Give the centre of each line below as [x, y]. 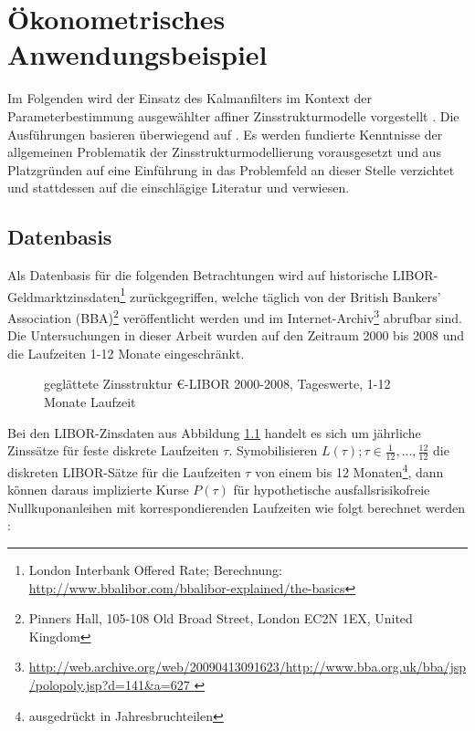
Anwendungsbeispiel [137, 54]
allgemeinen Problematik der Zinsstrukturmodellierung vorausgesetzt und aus [224, 152]
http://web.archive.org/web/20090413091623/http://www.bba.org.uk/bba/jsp [248, 667]
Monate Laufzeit [90, 401]
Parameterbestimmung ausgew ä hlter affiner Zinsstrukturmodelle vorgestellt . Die [233, 115]
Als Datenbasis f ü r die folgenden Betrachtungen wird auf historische [198, 275]
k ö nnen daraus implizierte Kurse [98, 490]
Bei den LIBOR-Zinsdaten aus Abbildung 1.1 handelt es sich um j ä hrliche [214, 432]
